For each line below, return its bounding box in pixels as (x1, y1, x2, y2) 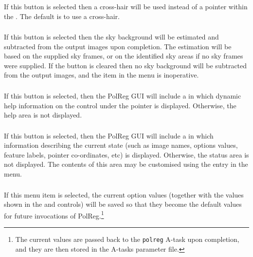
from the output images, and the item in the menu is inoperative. (4, 70, 199, 80)
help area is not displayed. (4, 110, 82, 120)
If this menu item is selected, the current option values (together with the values (4, 189, 244, 199)
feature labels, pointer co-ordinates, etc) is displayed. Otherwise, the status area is (4, 149, 249, 159)
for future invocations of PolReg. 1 (4, 209, 104, 220)
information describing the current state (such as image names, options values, (4, 140, 238, 150)
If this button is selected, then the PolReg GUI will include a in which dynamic (4, 90, 241, 100)
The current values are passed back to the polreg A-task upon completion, (15, 234, 239, 244)
